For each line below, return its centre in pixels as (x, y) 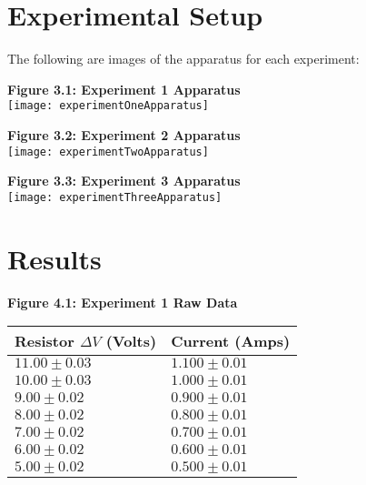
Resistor (45, 341)
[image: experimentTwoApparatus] (108, 152)
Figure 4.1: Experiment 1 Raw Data (123, 302)
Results (54, 258)
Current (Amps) (231, 341)
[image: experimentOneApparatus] (108, 106)
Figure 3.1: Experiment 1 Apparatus (124, 89)
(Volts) (131, 341)
